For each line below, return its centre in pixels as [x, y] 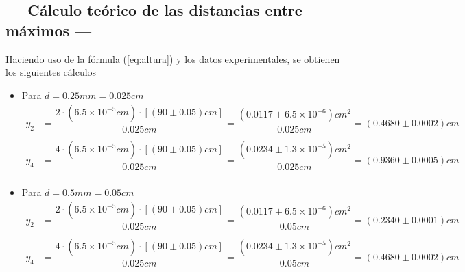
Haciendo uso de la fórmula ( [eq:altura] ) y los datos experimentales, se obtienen [173, 58]
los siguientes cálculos [51, 72]
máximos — [49, 30]
